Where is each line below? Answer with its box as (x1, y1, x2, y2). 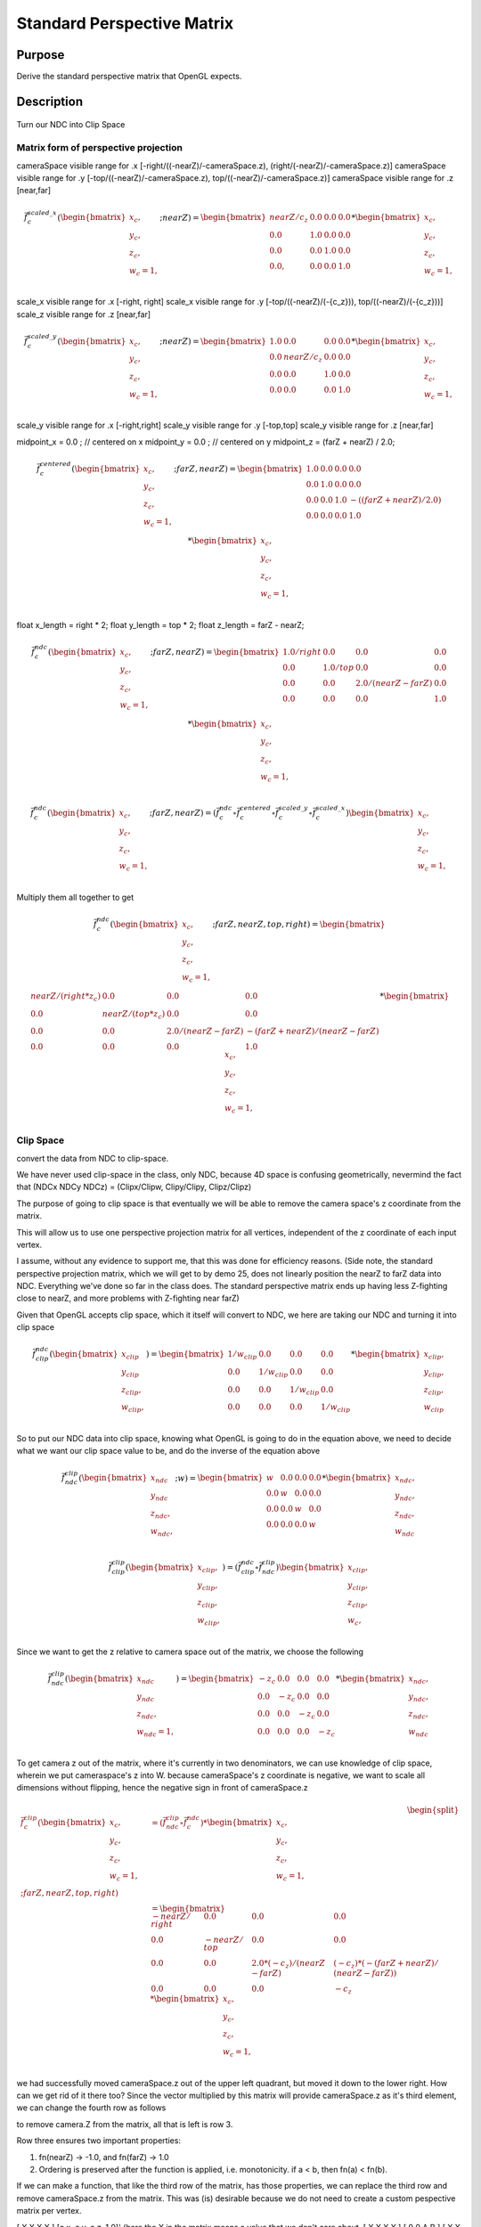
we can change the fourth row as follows (16, 2102, 167, 2113)
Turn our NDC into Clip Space (16, 119, 126, 130)
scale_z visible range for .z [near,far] (16, 308, 151, 320)
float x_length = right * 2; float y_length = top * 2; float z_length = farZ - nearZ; (16, 619, 305, 630)
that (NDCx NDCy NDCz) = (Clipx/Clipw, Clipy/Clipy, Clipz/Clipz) (16, 1181, 252, 1193)
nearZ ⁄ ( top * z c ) (102, 1008, 166, 1021)
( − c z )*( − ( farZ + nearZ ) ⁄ (333, 1958, 438, 1970)
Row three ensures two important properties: (16, 2135, 182, 2146)
